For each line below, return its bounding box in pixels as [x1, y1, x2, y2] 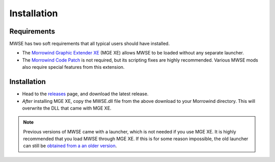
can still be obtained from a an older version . [23, 143, 117, 149]
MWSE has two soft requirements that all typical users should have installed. [9, 41, 170, 47]
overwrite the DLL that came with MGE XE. [22, 105, 112, 111]
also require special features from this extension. [22, 64, 125, 70]
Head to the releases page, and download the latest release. [22, 91, 149, 97]
